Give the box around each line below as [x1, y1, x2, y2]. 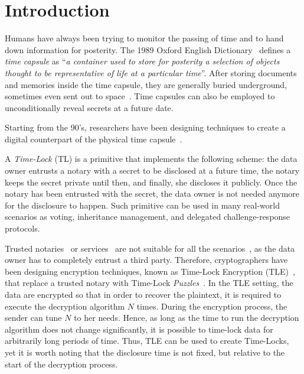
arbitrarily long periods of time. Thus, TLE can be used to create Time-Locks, [5, 334, 289, 347]
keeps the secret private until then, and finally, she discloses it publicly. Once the [5, 175, 298, 188]
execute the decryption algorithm [5, 300, 125, 312]
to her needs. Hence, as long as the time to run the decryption [74, 311, 299, 324]
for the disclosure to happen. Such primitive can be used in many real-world [5, 199, 280, 211]
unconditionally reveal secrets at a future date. [5, 101, 174, 113]
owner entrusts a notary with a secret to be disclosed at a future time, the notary [5, 164, 300, 177]
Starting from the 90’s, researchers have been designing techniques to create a [5, 121, 286, 134]
